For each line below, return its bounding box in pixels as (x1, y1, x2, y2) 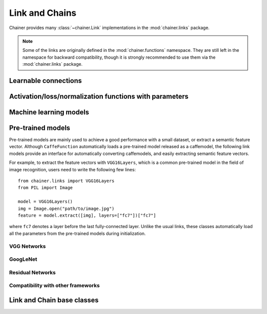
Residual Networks (9, 269, 56, 276)
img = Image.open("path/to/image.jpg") (18, 205, 115, 211)
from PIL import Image (18, 185, 73, 191)
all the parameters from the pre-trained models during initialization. (9, 230, 146, 236)
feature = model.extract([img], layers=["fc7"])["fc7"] (18, 212, 156, 218)
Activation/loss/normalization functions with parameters (9, 92, 189, 101)
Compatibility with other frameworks (9, 282, 100, 289)
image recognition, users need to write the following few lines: (9, 166, 136, 172)
